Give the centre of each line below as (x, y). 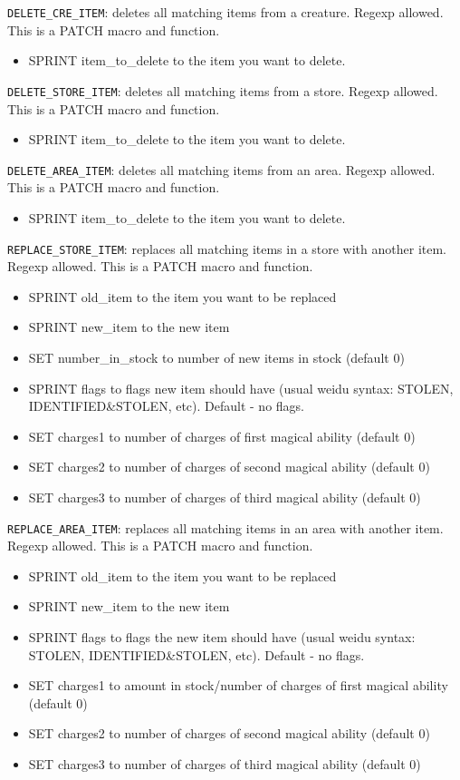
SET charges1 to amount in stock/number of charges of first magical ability (238, 685)
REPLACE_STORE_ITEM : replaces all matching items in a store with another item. (227, 248)
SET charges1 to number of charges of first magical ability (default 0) (222, 436)
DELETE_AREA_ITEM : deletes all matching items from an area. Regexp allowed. (221, 169)
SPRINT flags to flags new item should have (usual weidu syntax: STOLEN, (241, 388)
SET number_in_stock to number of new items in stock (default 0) (216, 357)
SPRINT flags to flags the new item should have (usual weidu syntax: (222, 636)
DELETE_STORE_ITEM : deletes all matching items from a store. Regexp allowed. (223, 90)
